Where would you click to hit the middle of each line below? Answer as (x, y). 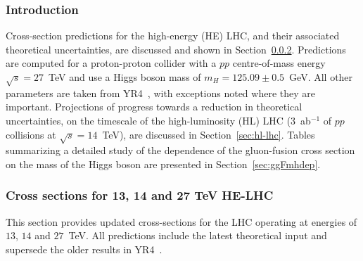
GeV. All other (321, 77)
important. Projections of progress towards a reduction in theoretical (154, 107)
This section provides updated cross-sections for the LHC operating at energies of (181, 221)
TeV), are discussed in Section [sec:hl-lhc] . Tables (209, 134)
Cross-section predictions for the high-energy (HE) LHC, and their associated (173, 36)
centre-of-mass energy (279, 63)
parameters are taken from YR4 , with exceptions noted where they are (160, 93)
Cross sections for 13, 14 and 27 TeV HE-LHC (140, 195)
